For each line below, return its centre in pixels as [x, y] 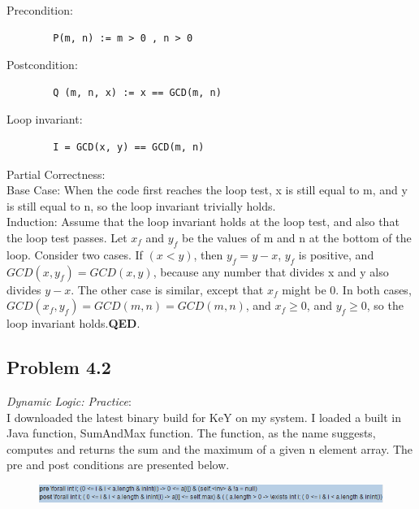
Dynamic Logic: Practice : [69, 400]
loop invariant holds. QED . [73, 323]
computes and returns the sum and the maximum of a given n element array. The [210, 448]
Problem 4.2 [59, 367]
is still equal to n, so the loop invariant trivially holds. [141, 205]
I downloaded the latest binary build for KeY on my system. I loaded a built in [204, 417]
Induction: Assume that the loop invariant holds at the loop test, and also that [203, 222]
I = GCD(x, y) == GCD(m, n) [129, 147]
